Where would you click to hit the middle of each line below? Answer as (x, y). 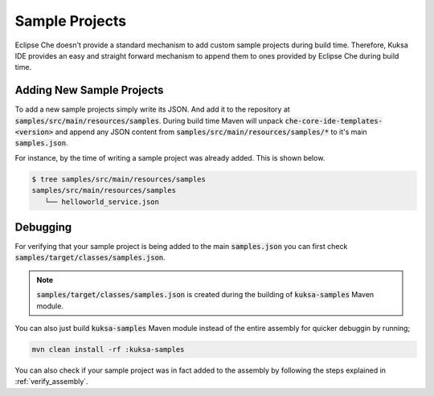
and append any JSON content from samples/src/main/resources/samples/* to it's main (211, 132)
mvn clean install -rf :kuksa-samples (108, 349)
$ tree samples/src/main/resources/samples (119, 179)
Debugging (43, 227)
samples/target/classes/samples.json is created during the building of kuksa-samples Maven (205, 295)
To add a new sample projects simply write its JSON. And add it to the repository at (153, 109)
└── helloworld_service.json (102, 202)
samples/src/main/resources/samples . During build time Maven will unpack (149, 120)
